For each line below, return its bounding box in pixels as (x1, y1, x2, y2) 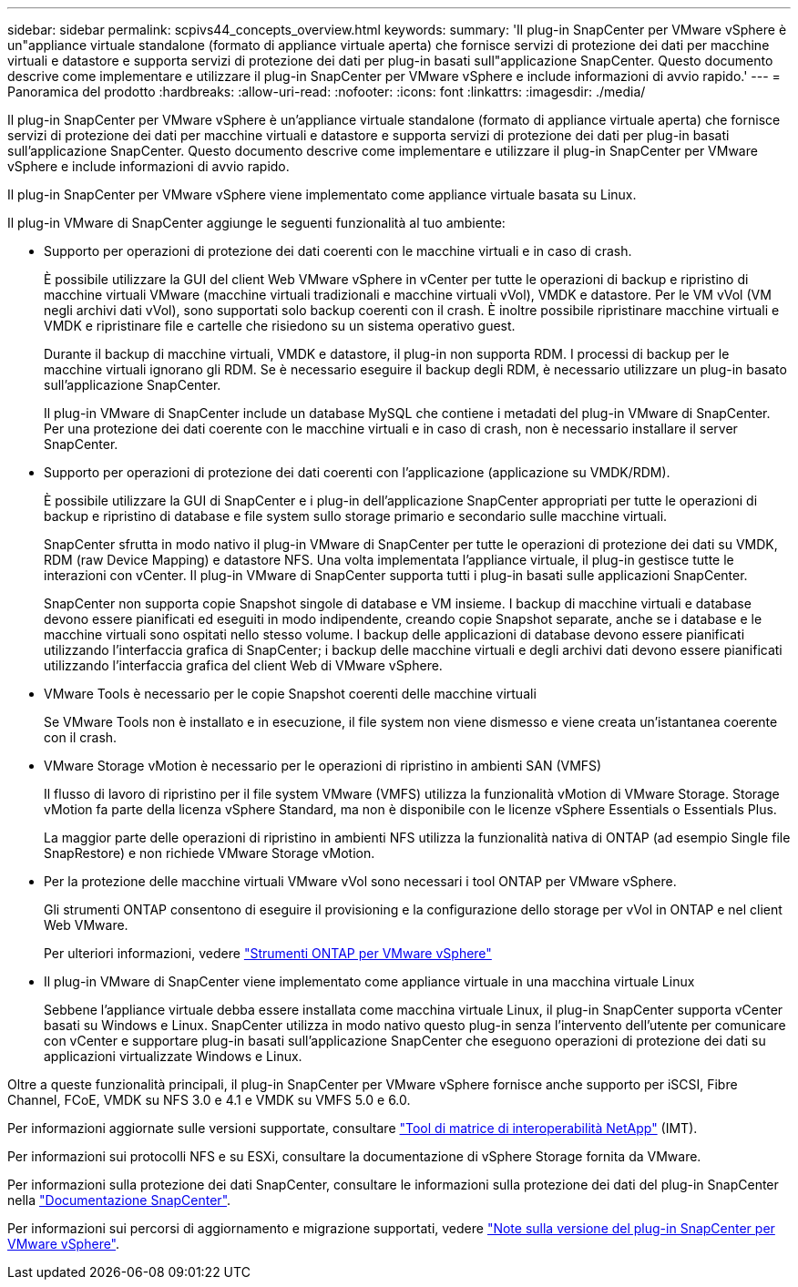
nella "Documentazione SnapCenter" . (7, 1192, 231, 1208)
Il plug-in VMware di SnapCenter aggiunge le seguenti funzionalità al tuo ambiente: (7, 215, 506, 230)
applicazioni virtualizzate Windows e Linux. (44, 1048, 302, 1064)
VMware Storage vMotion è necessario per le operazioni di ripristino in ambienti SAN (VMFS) (44, 758, 602, 773)
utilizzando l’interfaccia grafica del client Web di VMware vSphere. (44, 658, 443, 673)
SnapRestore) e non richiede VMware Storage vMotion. (44, 845, 375, 861)
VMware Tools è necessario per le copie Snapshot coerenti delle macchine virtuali (44, 686, 537, 701)
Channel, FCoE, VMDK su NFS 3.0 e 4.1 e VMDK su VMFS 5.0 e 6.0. (7, 1092, 411, 1108)
